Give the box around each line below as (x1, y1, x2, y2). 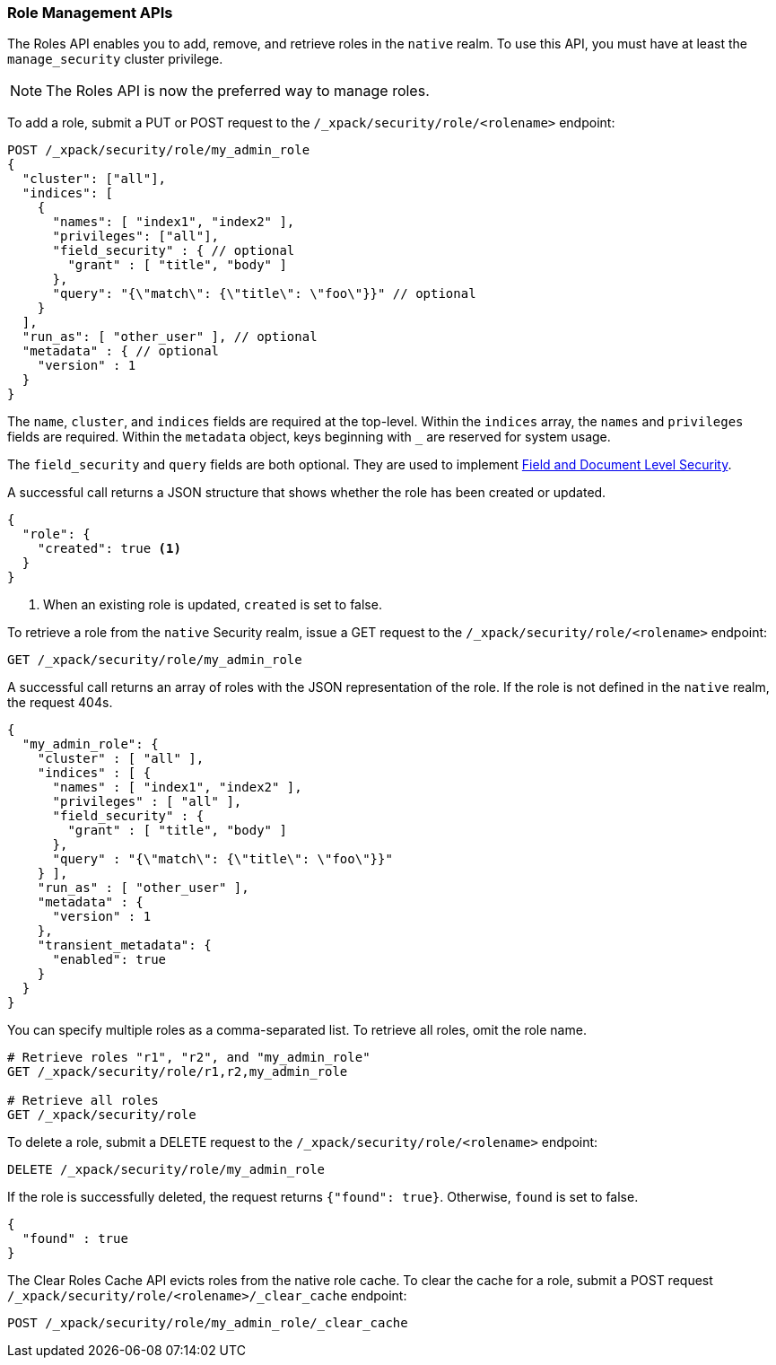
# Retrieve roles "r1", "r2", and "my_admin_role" (7, 1050, 371, 1065)
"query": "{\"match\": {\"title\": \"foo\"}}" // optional (52, 286, 476, 302)
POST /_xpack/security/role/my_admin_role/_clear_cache (7, 1316, 408, 1331)
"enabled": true (52, 952, 167, 967)
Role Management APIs (7, 4, 173, 22)
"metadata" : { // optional (22, 344, 220, 359)
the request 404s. (7, 695, 113, 711)
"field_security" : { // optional (52, 243, 295, 258)
